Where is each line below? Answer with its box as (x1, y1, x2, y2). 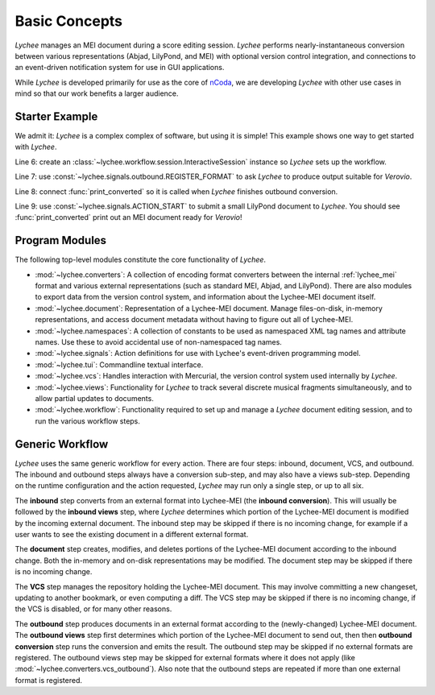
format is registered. (14, 675, 82, 685)
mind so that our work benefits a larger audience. (14, 89, 179, 98)
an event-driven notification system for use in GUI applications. (14, 63, 225, 72)
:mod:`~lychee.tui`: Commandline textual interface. (35, 359, 204, 370)
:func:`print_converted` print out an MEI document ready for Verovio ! (14, 213, 242, 222)
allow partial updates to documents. (35, 393, 155, 403)
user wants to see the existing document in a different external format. (14, 529, 249, 539)
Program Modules (14, 234, 107, 247)
